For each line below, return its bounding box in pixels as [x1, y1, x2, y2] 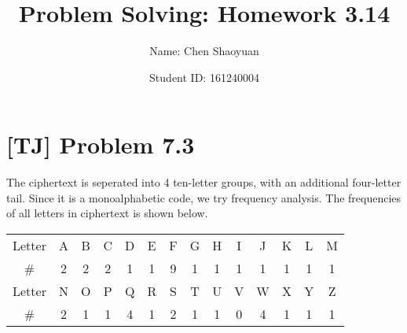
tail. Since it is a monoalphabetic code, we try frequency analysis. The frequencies [6, 189, 401, 205]
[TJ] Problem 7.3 [6, 128, 195, 161]
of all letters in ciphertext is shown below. [6, 205, 208, 221]
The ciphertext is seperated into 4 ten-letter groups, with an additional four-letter [6, 174, 401, 191]
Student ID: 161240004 [149, 68, 259, 85]
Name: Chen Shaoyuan [149, 43, 259, 59]
